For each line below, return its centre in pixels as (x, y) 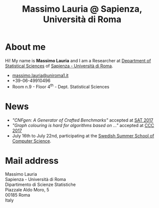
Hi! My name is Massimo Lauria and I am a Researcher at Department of (78, 60)
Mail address (32, 161)
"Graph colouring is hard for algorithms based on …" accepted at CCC (83, 125)
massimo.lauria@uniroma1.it (40, 75)
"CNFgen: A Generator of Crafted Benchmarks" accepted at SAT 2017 (83, 120)
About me (25, 47)
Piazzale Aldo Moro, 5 (27, 190)
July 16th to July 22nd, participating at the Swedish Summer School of (83, 135)
